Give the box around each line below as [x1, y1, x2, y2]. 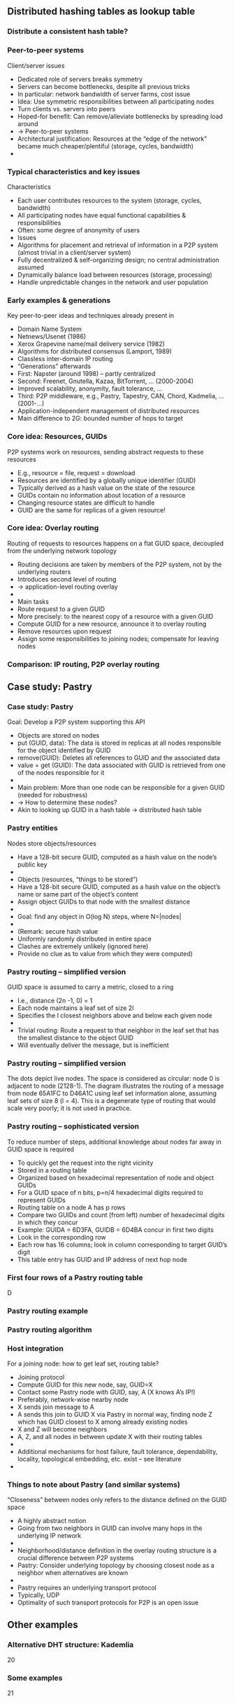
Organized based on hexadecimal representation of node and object [17, 1173, 214, 1182]
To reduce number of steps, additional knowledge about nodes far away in [7, 1137, 222, 1146]
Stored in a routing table [17, 1165, 87, 1175]
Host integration [7, 1343, 64, 1353]
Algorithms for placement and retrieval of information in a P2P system [17, 241, 219, 249]
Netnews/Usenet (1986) [17, 332, 87, 341]
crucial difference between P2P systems [17, 1554, 134, 1562]
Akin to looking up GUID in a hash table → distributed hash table [17, 806, 203, 814]
